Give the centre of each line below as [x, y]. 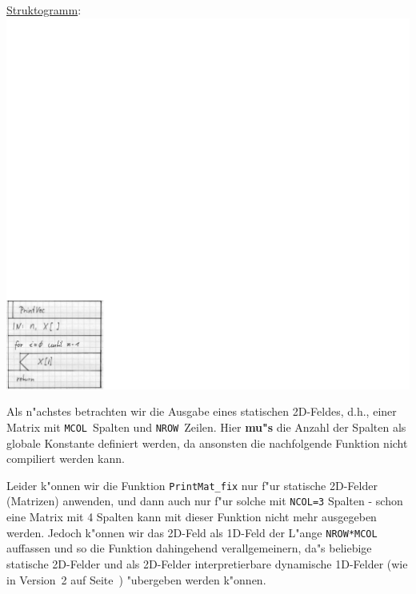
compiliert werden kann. [66, 458]
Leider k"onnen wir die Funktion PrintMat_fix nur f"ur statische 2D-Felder [192, 485]
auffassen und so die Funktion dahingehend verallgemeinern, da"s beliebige [189, 548]
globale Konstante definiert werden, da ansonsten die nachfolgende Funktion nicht [207, 443]
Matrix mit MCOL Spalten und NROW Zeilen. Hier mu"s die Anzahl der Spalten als [206, 427]
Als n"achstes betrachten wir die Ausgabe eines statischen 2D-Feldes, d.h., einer [202, 411]
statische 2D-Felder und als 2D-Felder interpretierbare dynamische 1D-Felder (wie [207, 563]
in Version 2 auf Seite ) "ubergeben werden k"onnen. [136, 579]
